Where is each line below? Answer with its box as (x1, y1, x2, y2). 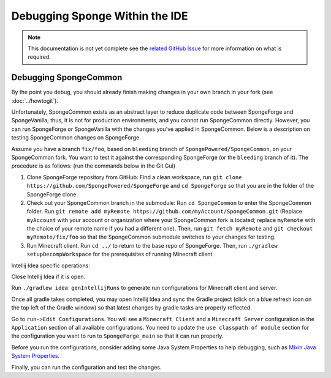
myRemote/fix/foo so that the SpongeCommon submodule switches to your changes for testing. (26, 233, 276, 241)
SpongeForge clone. (26, 190, 78, 198)
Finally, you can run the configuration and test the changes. (11, 363, 162, 371)
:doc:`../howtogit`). (11, 97, 58, 104)
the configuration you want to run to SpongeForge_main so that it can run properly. (11, 332, 224, 339)
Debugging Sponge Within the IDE (11, 9, 188, 23)
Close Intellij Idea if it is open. (11, 273, 86, 281)
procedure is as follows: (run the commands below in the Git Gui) (11, 162, 176, 169)
